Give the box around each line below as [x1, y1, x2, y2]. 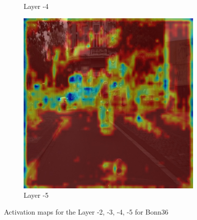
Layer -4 [24, 1, 49, 11]
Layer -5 [24, 190, 49, 200]
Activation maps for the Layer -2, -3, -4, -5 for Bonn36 [4, 206, 168, 217]
